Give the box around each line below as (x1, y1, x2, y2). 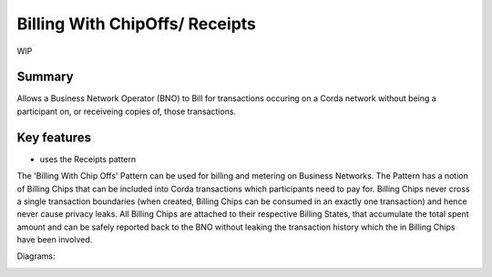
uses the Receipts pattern (39, 153, 137, 164)
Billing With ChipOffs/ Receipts (16, 14, 257, 34)
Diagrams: (16, 251, 56, 262)
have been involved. (16, 234, 93, 245)
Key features (16, 129, 91, 145)
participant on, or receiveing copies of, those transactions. (16, 106, 237, 117)
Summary (16, 69, 74, 85)
